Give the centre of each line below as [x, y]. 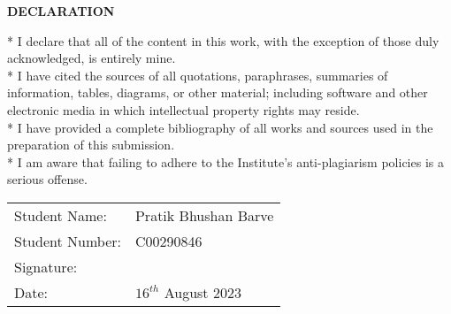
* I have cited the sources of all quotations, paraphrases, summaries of [198, 75]
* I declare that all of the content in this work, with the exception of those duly [223, 40]
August [186, 292]
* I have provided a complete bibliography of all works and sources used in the [220, 127]
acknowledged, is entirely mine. [92, 58]
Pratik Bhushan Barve [204, 215]
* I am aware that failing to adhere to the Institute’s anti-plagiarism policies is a [225, 161]
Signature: [46, 266]
